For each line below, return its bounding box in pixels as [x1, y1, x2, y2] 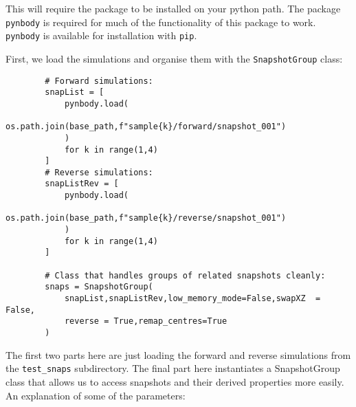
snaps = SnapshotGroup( [45, 282, 153, 292]
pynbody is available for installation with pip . [5, 28, 197, 43]
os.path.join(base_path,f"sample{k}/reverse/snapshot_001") [5, 213, 287, 223]
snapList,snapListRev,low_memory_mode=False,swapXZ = [64, 294, 321, 304]
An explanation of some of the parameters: [5, 388, 186, 402]
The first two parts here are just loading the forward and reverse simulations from [5, 347, 351, 362]
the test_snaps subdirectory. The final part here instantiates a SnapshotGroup [5, 361, 340, 375]
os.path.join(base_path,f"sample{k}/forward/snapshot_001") [5, 122, 287, 132]
